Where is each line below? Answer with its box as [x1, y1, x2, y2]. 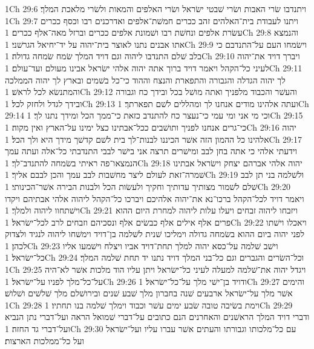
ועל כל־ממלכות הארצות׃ [5, 334, 85, 347]
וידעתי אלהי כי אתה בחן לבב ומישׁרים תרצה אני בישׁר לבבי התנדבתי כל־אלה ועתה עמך [5, 145, 298, 157]
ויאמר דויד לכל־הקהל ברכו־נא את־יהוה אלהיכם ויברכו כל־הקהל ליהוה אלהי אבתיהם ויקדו [5, 192, 304, 204]
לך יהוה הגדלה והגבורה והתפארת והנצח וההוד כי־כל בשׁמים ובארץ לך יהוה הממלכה [5, 73, 286, 86]
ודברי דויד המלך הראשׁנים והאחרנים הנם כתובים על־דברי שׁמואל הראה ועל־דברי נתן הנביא [5, 310, 310, 323]
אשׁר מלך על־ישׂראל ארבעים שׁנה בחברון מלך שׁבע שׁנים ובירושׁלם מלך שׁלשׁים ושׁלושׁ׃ [5, 287, 293, 299]
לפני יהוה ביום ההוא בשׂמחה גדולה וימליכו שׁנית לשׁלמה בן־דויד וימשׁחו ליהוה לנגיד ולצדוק [5, 227, 304, 240]
